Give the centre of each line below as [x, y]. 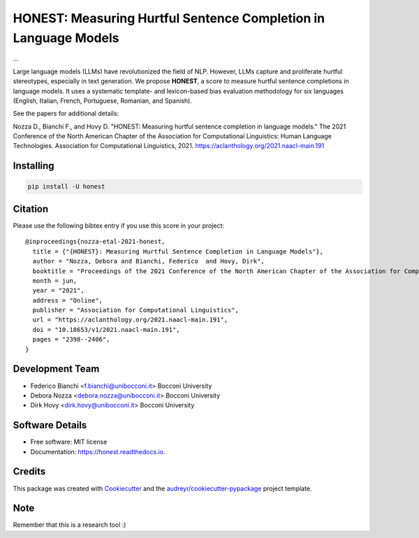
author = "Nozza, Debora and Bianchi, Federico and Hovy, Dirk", [148, 261]
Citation [31, 209]
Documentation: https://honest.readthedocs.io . [98, 451]
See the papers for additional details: [66, 114]
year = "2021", [58, 291]
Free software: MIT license [69, 442]
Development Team [56, 369]
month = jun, [55, 281]
